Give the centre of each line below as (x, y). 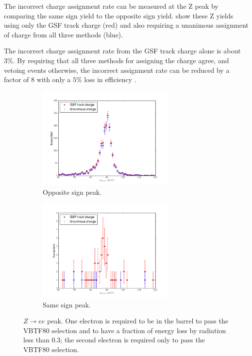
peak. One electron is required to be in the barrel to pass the (138, 321)
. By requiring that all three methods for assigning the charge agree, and (121, 60)
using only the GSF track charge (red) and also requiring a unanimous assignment (126, 25)
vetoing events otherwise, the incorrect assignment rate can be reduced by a (117, 70)
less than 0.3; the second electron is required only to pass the (114, 340)
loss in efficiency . (110, 79)
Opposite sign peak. (72, 192)
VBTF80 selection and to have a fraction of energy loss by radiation (125, 330)
